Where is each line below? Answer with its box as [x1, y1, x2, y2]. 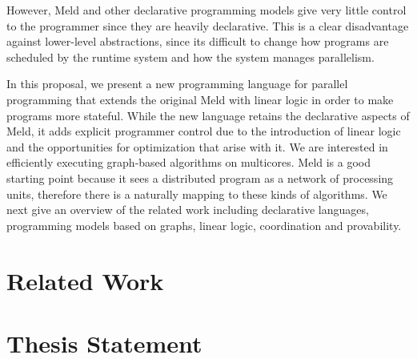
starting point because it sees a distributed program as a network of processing [6, 169, 394, 186]
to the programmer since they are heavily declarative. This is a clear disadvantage [6, 17, 409, 34]
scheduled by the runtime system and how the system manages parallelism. [6, 48, 375, 65]
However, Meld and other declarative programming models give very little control [6, 2, 407, 18]
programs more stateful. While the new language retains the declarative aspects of [6, 107, 410, 123]
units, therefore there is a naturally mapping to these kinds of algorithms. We [6, 185, 387, 202]
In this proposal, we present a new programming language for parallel [6, 75, 348, 92]
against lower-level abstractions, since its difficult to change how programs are [6, 33, 389, 50]
